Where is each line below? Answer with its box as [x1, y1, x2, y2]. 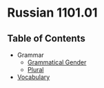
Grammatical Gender [27, 58, 87, 67]
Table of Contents [7, 33, 86, 44]
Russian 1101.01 [7, 5, 98, 21]
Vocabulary [17, 73, 50, 81]
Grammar [17, 51, 45, 59]
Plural [27, 66, 44, 73]
